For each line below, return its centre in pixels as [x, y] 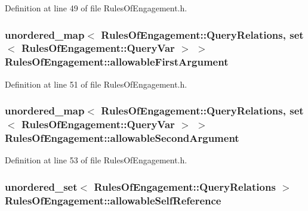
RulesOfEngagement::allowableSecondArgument [122, 138]
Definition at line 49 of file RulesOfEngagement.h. [96, 8]
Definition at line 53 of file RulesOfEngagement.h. [96, 160]
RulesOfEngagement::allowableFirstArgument [117, 62]
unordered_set [41, 186]
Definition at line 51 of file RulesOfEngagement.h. [96, 84]
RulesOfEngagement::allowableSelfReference [113, 200]
